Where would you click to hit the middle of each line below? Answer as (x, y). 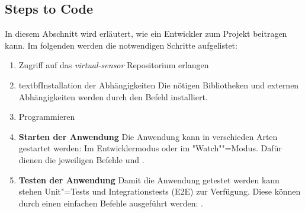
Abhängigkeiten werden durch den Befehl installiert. (113, 96)
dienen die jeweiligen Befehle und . (81, 159)
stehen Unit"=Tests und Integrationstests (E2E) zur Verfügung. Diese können (160, 191)
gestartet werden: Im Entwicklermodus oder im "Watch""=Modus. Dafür (150, 148)
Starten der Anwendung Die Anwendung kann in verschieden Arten (148, 136)
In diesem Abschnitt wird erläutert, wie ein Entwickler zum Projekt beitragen (146, 34)
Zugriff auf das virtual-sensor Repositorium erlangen (114, 65)
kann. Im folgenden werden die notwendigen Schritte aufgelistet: (121, 45)
